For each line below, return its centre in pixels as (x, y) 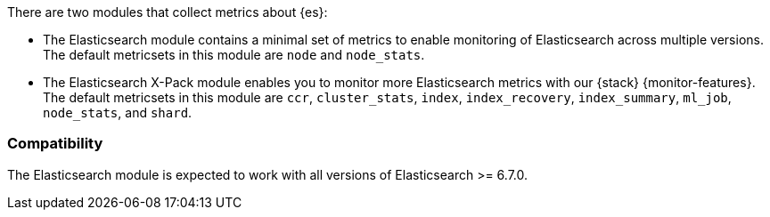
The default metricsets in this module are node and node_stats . (234, 55)
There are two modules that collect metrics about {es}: (168, 12)
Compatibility (55, 144)
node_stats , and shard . (118, 113)
